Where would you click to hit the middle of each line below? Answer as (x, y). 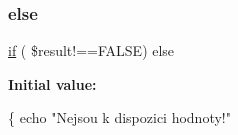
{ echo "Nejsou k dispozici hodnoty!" (119, 117)
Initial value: (52, 83)
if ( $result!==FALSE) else (91, 50)
